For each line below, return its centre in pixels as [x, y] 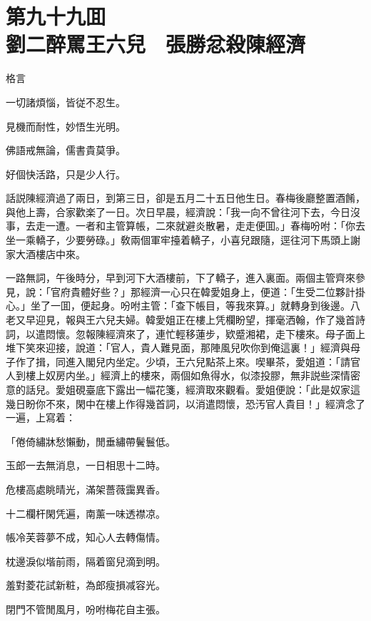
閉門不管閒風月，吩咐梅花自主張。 [86, 609]
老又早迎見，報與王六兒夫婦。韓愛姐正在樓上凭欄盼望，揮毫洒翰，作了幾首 [181, 320]
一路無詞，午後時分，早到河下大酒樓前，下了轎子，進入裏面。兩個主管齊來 [181, 278]
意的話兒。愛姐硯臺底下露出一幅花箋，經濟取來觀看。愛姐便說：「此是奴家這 [183, 389]
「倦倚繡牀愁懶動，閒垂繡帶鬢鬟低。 [91, 441]
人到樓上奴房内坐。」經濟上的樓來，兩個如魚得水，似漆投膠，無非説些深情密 [183, 375]
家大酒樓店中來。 [46, 253]
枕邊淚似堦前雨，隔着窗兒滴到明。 [86, 561]
